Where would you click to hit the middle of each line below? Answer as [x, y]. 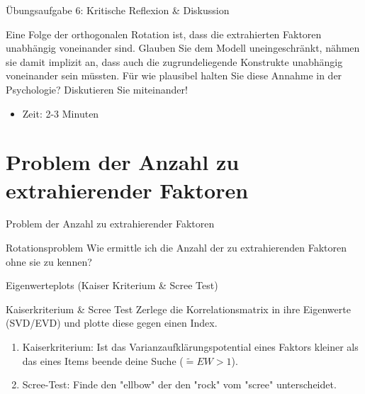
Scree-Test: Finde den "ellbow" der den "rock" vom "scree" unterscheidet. [179, 384]
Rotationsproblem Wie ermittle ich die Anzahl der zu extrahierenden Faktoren [176, 248]
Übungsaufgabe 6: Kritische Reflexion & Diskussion [118, 10]
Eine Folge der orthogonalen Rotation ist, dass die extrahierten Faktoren [164, 34]
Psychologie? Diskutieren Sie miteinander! [97, 89]
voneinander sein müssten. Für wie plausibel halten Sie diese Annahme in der [174, 75]
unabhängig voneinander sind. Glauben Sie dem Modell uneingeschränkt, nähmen [183, 48]
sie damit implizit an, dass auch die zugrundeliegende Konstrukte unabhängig [174, 61]
